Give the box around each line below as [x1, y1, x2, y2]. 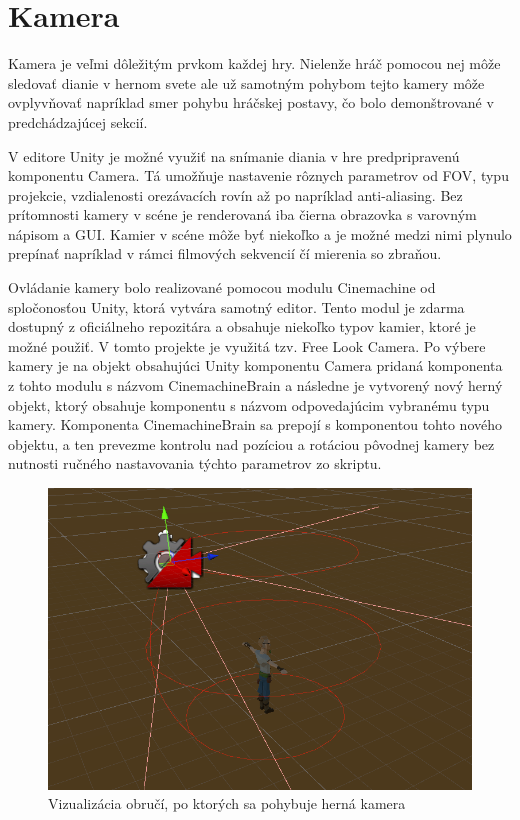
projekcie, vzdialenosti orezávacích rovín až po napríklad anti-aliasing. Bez [8, 184, 463, 205]
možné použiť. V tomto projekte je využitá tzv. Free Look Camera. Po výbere [8, 335, 486, 356]
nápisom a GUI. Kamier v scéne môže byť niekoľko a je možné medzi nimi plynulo [8, 223, 512, 244]
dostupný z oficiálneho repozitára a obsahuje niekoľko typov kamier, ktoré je [8, 316, 476, 337]
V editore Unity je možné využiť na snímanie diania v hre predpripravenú [8, 145, 460, 166]
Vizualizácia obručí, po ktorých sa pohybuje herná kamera [48, 793, 406, 814]
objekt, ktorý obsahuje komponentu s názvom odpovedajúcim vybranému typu [8, 394, 490, 415]
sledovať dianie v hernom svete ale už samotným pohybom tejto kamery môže [8, 72, 485, 93]
